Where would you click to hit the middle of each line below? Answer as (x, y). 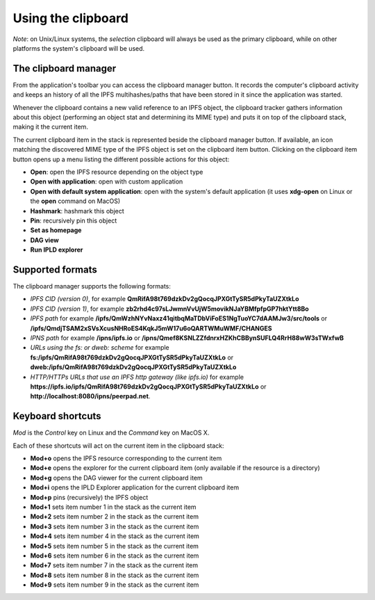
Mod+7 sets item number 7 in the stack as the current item (114, 565)
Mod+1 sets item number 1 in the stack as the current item (114, 507)
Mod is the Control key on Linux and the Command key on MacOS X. (111, 433)
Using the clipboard (70, 18)
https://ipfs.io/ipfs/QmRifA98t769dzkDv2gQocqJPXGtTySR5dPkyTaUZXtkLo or (148, 387)
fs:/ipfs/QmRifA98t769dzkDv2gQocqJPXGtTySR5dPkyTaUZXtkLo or (132, 357)
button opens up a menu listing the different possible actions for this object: (121, 159)
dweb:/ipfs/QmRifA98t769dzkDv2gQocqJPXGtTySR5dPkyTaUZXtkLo (133, 367)
